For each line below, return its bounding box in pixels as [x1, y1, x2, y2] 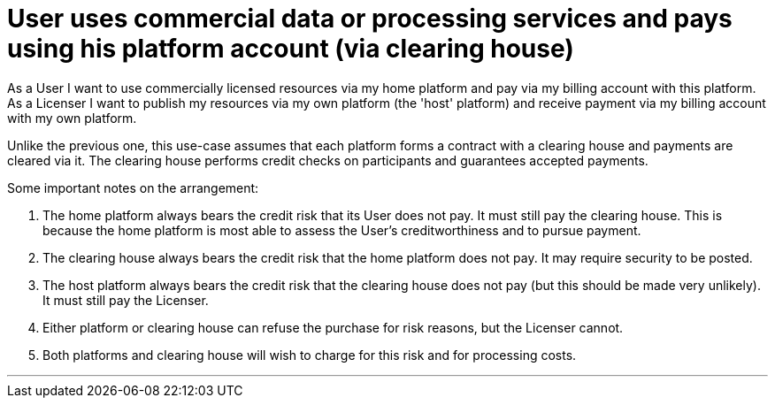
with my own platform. [7, 110, 137, 126]
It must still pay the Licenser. [42, 292, 209, 308]
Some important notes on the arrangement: [7, 180, 259, 195]
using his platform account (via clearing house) [7, 34, 574, 64]
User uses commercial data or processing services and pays [7, 4, 733, 34]
